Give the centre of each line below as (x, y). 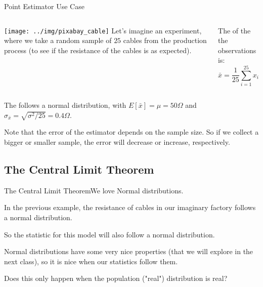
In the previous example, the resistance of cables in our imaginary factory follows (130, 207)
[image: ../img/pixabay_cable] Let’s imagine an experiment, (103, 30)
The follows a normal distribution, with (65, 105)
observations (237, 50)
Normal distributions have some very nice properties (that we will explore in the (129, 251)
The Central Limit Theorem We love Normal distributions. (94, 190)
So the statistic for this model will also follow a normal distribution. (109, 234)
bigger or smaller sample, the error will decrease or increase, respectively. (117, 142)
